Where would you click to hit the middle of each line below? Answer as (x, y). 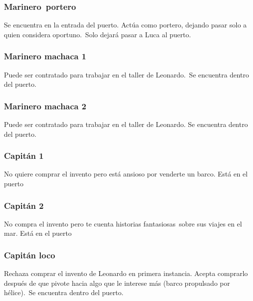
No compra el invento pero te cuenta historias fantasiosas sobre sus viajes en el (123, 223)
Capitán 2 (24, 205)
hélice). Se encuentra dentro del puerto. (64, 292)
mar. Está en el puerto (38, 233)
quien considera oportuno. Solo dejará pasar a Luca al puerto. (98, 34)
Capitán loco (30, 255)
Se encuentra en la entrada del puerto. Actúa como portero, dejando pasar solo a (126, 25)
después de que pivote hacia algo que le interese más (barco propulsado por (117, 283)
